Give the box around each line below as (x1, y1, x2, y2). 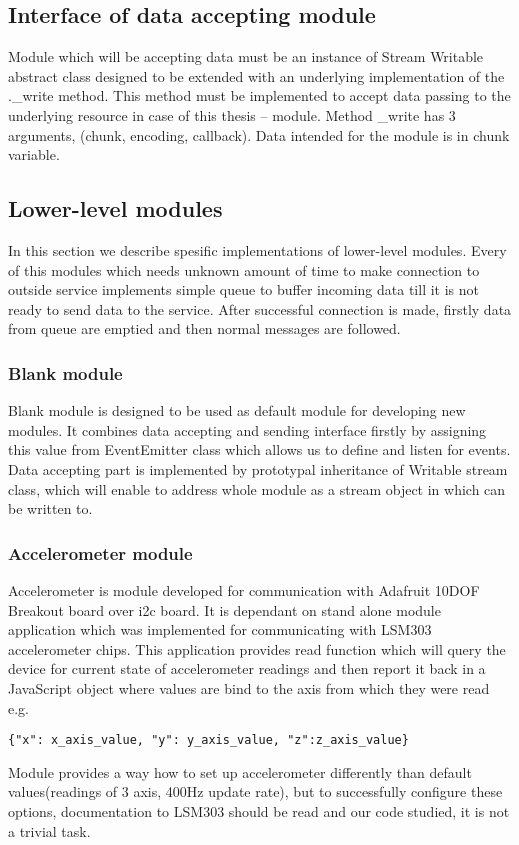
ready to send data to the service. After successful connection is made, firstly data (8, 298, 512, 319)
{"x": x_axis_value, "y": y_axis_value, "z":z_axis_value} (8, 733, 409, 748)
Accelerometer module (8, 540, 193, 565)
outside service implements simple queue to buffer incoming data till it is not (8, 279, 479, 300)
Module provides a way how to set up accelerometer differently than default (8, 761, 472, 782)
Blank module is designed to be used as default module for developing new (8, 400, 466, 421)
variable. (8, 144, 60, 165)
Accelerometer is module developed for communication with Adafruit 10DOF (8, 579, 480, 600)
